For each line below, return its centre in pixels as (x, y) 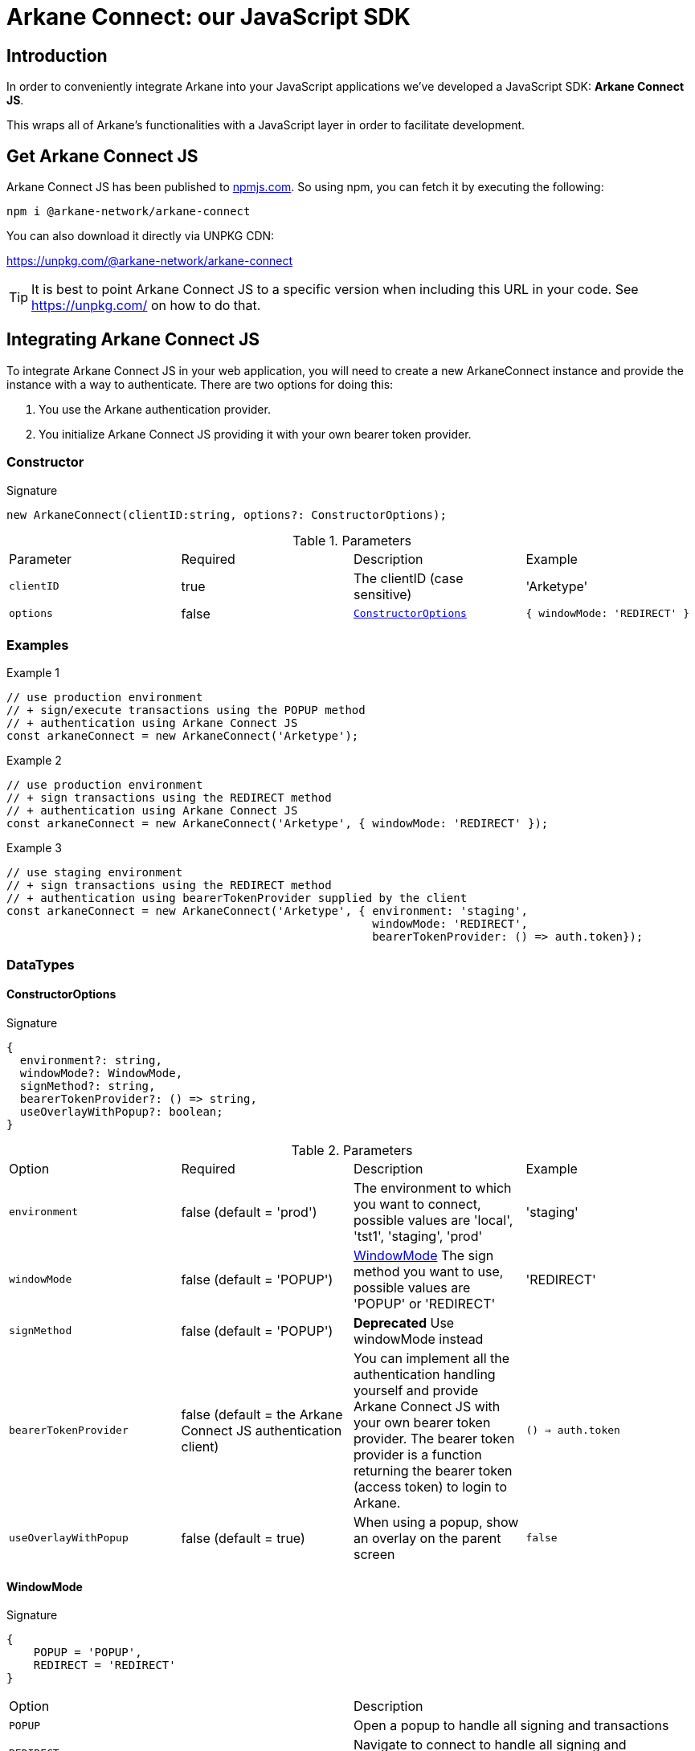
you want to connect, (417, 1204)
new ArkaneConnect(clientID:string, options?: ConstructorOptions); (227, 514)
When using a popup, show (436, 1522)
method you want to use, (429, 1271)
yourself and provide (416, 1390)
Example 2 (34, 761)
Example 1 (33, 673)
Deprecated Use (404, 1322)
